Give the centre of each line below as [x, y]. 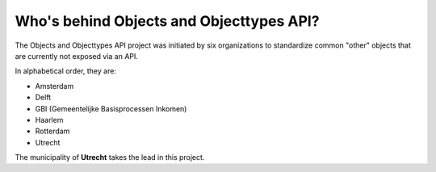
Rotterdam [52, 131]
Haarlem [49, 120]
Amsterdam [55, 86]
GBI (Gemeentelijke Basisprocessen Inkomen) [111, 108]
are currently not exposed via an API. [77, 56]
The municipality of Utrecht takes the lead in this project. [110, 157]
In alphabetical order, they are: [66, 71]
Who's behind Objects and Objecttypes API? [167, 21]
